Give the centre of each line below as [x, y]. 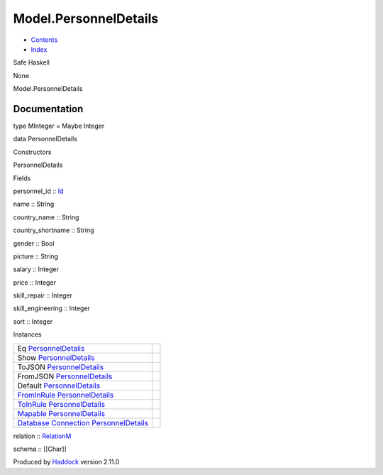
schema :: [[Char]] [40, 449]
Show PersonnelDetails [56, 357]
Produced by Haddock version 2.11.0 [66, 462]
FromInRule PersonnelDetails [66, 395]
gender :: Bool [34, 243]
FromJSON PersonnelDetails [65, 376]
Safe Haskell [31, 62]
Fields [22, 178]
